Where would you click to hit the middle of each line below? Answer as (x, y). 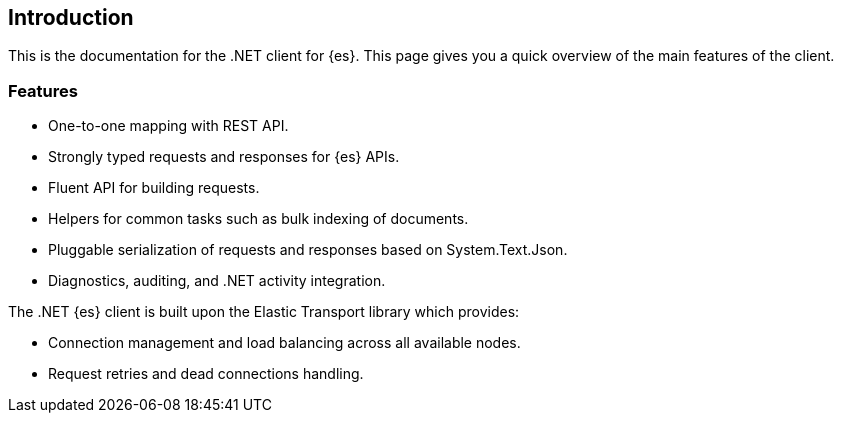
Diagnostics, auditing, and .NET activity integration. (217, 281)
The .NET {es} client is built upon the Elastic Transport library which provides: (264, 312)
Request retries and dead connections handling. (206, 374)
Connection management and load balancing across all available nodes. (284, 343)
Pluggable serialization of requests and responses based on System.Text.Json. (308, 250)
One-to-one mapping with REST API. (168, 126)
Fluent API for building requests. (154, 188)
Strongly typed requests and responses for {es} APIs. (224, 157)
